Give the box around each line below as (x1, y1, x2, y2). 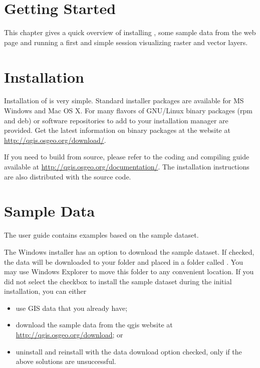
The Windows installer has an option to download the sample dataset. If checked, (4, 246, 254, 257)
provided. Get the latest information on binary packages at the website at (4, 125, 230, 135)
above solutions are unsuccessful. (16, 356, 116, 366)
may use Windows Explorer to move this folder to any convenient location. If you (4, 266, 254, 277)
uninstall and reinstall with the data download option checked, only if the (16, 346, 242, 356)
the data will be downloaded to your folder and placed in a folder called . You (4, 256, 243, 267)
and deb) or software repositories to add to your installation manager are (4, 115, 228, 125)
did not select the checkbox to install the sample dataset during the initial (4, 276, 232, 286)
